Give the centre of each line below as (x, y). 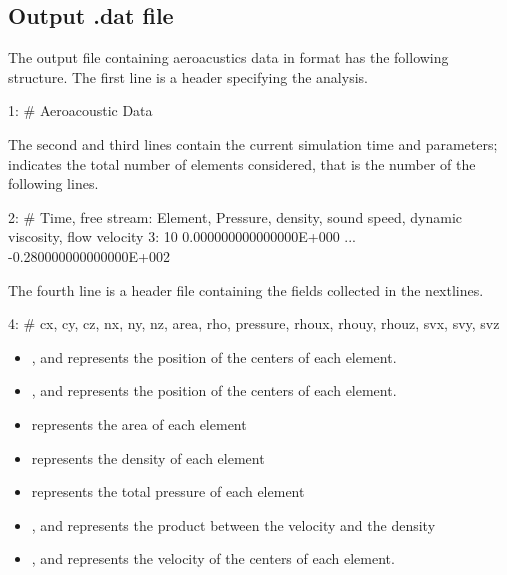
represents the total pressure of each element (168, 491)
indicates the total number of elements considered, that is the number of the (242, 163)
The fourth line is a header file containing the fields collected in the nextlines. (246, 289)
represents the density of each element (148, 457)
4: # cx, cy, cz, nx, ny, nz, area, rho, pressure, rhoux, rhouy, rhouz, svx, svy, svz (254, 323)
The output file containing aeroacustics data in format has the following (228, 57)
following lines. (53, 183)
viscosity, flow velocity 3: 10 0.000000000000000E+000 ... (182, 236)
